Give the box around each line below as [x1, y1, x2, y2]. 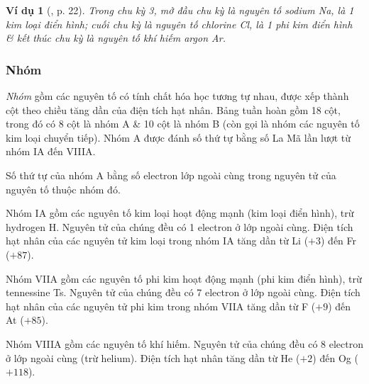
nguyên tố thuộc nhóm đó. [6, 181, 121, 196]
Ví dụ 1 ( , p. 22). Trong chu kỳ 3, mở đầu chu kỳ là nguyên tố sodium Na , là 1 [6, 3, 354, 17]
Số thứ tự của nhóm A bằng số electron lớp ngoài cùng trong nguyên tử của [6, 167, 336, 182]
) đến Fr [321, 233, 357, 248]
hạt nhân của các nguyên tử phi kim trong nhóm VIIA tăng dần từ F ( [6, 298, 316, 313]
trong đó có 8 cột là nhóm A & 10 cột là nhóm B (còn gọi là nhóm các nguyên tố [6, 116, 360, 131]
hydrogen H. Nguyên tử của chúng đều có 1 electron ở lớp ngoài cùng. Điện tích [6, 219, 353, 234]
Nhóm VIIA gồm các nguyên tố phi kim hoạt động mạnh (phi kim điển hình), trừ [6, 271, 362, 286]
